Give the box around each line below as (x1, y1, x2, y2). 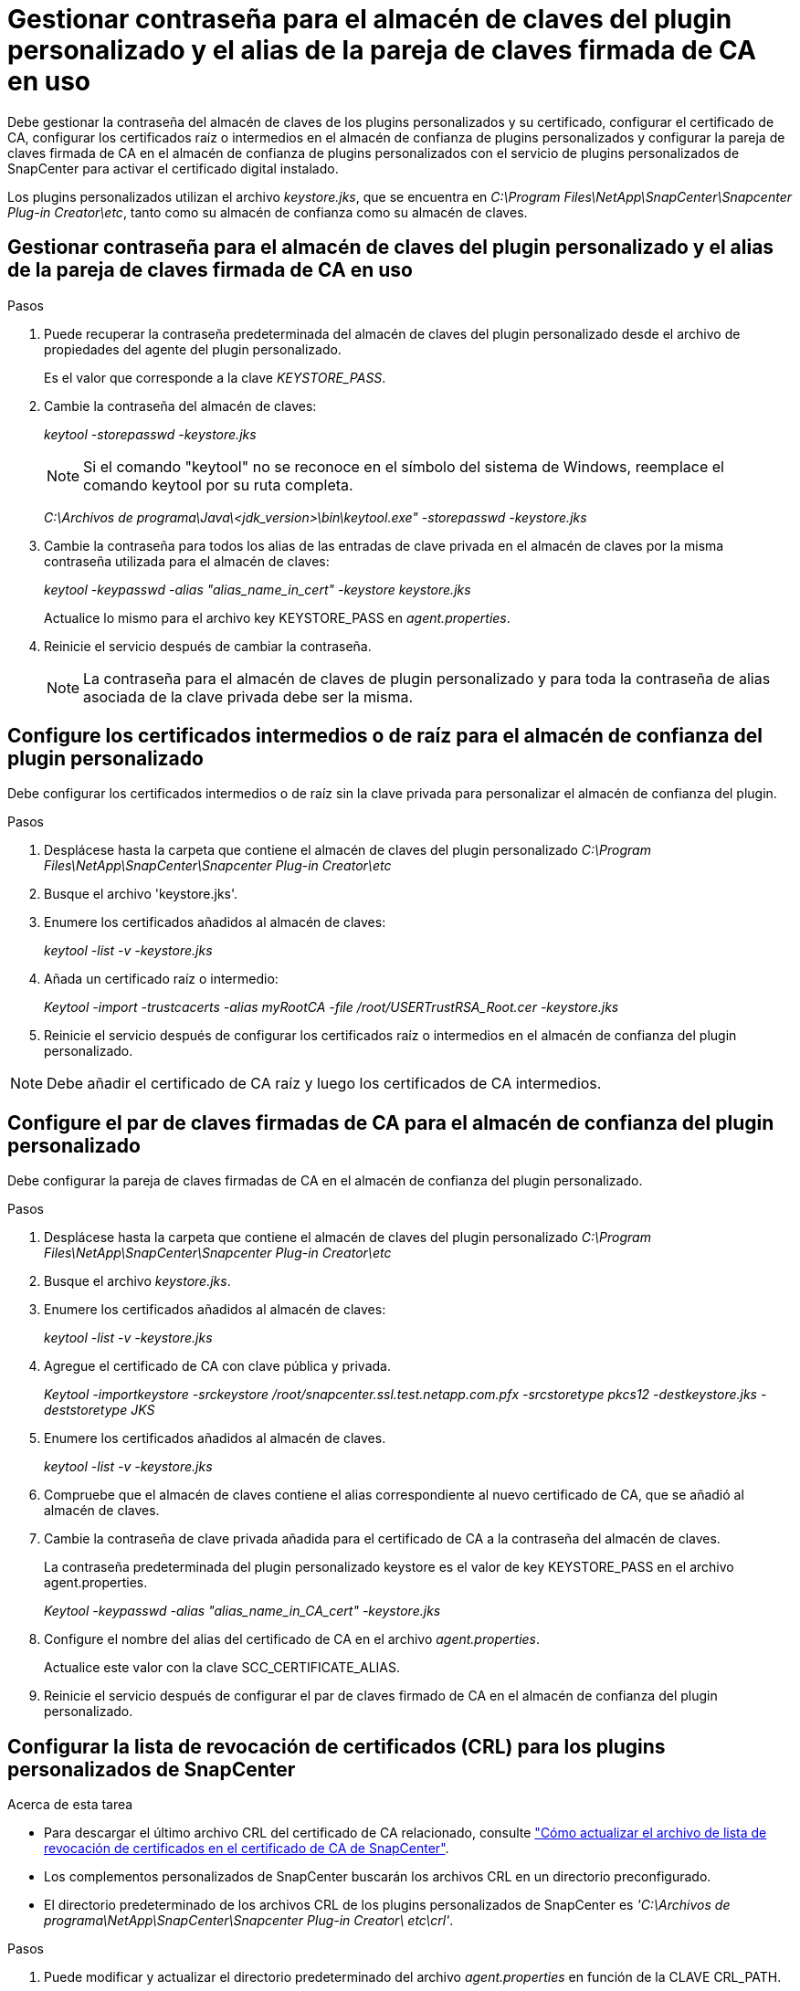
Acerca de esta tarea (7, 1796, 133, 1813)
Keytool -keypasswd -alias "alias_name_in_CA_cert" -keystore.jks (44, 1603, 441, 1619)
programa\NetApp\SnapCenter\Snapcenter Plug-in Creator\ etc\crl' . (44, 1912, 454, 1929)
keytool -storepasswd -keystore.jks (44, 426, 257, 442)
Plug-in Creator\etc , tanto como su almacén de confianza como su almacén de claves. (7, 204, 528, 220)
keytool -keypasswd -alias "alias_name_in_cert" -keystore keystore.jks (44, 581, 471, 597)
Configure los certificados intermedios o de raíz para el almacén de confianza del (7, 724, 763, 748)
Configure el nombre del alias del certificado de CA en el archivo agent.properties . (44, 1631, 541, 1648)
